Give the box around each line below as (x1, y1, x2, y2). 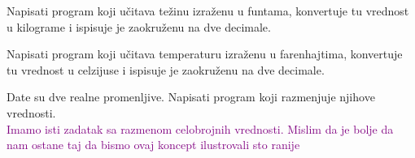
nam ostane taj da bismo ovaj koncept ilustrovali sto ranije (7, 136, 300, 153)
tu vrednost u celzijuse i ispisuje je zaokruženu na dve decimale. (7, 61, 325, 78)
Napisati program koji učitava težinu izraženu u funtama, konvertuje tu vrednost (7, 2, 409, 19)
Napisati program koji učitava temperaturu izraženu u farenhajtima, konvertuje (7, 45, 403, 62)
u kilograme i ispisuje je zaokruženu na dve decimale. (7, 18, 271, 35)
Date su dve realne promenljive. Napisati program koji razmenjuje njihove (7, 88, 375, 105)
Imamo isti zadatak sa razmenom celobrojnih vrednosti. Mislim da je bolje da (7, 120, 394, 137)
